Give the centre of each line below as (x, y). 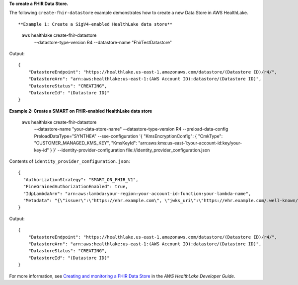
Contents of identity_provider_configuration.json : (70, 161)
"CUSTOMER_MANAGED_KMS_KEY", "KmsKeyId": (86, 143)
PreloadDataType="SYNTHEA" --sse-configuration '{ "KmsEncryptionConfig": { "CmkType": (128, 136)
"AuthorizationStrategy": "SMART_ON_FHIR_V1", (81, 179)
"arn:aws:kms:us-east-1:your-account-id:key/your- (190, 143)
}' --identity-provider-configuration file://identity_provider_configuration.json (131, 150)
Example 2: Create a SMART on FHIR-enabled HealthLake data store (81, 111)
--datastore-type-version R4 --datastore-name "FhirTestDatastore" (103, 42)
